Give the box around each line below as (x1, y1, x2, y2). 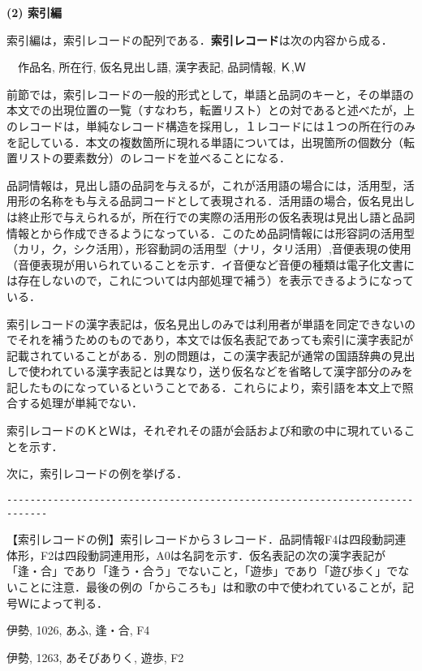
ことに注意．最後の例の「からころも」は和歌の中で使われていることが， (17, 578, 403, 595)
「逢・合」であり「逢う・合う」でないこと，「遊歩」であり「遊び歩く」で (6, 562, 398, 579)
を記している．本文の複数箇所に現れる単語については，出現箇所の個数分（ (6, 133, 403, 150)
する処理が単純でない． (17, 394, 143, 411)
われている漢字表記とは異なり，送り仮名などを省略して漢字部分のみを (40, 363, 414, 380)
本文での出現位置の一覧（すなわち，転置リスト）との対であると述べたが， (6, 101, 403, 118)
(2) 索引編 (6, 4, 62, 20)
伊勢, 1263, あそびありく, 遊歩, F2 (6, 648, 184, 665)
